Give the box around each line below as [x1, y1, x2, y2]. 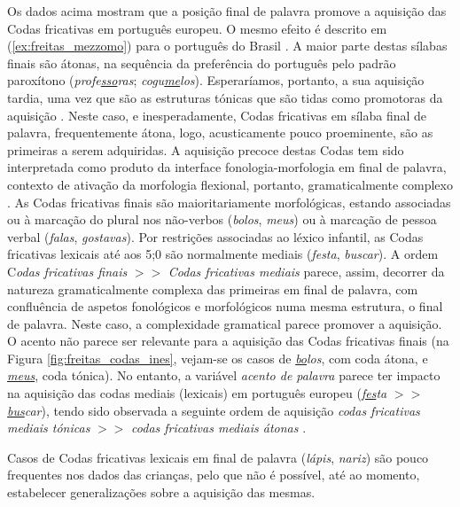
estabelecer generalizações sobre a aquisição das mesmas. [7, 483, 316, 502]
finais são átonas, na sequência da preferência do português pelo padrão [7, 53, 396, 72]
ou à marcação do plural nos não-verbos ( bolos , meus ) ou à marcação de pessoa [7, 210, 437, 229]
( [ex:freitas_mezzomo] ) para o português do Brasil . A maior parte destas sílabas [7, 36, 448, 55]
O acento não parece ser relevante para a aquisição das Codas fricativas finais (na [7, 331, 449, 350]
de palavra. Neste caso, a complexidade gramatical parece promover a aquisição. [7, 314, 442, 332]
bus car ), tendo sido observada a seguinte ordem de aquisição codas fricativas [7, 401, 420, 419]
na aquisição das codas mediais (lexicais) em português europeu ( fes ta [7, 384, 387, 402]
